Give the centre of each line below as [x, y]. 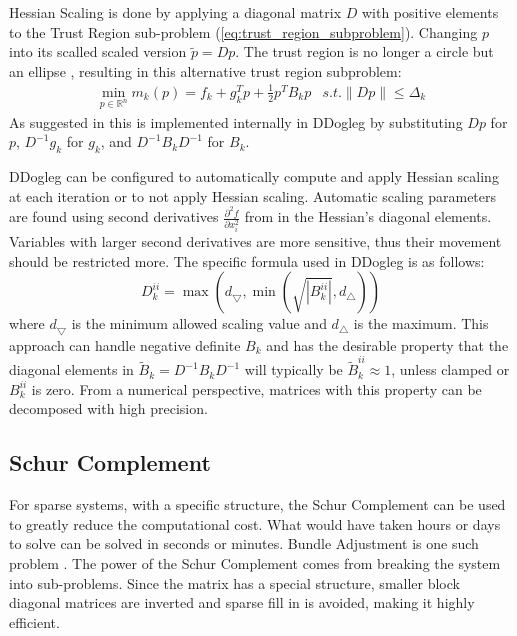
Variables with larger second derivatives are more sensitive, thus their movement [255, 241]
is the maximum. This [421, 323]
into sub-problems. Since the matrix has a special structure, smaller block [234, 582]
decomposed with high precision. [108, 408]
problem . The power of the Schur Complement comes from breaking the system [255, 562]
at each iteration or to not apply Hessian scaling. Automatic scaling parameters [253, 195]
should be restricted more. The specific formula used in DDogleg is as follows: [247, 260]
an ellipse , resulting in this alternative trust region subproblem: [205, 70]
